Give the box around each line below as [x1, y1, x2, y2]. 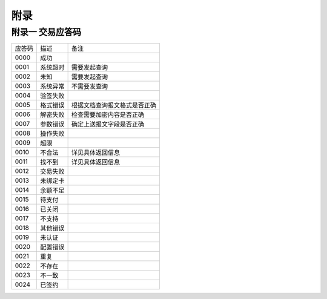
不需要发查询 [71, 82, 108, 91]
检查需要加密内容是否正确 [71, 111, 145, 119]
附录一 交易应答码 [11, 27, 82, 38]
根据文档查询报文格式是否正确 [71, 101, 157, 110]
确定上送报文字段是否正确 [71, 120, 145, 128]
